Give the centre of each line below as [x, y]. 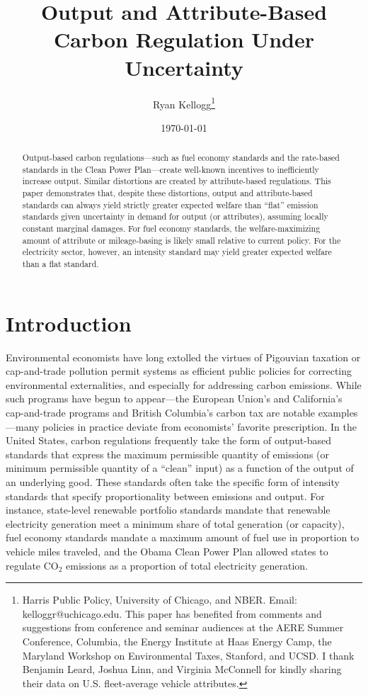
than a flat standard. [61, 264]
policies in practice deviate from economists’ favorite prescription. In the [200, 426]
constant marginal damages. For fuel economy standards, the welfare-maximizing [171, 228]
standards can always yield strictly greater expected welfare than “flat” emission [170, 204]
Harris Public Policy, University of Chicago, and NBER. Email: [160, 600]
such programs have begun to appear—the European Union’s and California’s [174, 399]
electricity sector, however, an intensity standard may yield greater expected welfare [177, 252]
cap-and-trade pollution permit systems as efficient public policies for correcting [179, 371]
